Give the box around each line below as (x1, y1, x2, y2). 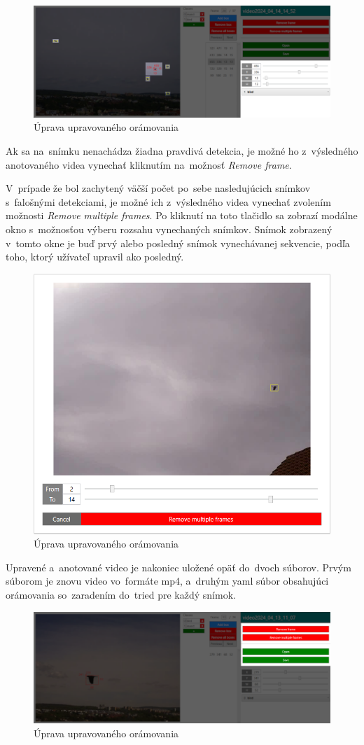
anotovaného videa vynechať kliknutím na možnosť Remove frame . (6, 157, 292, 172)
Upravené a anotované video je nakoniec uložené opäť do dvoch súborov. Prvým (6, 559, 351, 574)
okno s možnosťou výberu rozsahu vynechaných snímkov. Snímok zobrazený (6, 221, 332, 236)
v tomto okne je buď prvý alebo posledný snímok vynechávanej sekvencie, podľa (6, 235, 350, 250)
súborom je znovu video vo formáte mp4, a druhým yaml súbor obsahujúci (6, 573, 329, 588)
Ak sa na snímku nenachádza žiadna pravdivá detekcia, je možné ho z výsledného (6, 144, 358, 158)
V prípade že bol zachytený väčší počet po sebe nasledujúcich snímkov (6, 181, 311, 195)
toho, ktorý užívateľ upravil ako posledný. (6, 249, 184, 264)
